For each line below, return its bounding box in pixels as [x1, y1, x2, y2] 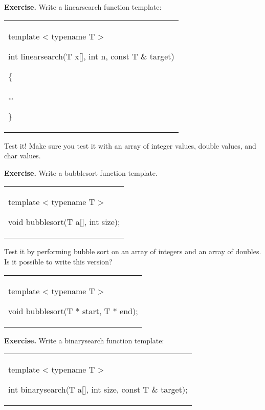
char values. [4, 150, 41, 161]
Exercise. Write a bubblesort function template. [4, 167, 158, 178]
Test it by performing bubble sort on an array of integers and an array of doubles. [4, 246, 261, 257]
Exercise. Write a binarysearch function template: [4, 335, 164, 345]
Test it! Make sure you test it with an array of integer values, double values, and [4, 140, 256, 151]
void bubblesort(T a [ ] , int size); [8, 216, 120, 228]
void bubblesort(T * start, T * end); [8, 304, 138, 317]
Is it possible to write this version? [4, 256, 113, 266]
